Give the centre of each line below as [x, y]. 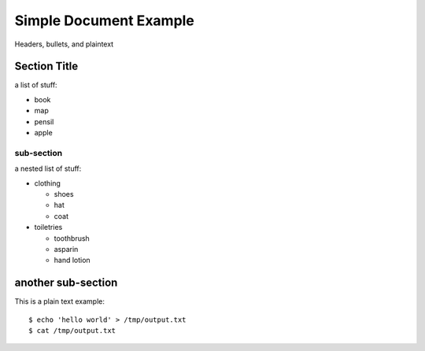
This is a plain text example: [60, 301]
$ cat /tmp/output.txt [72, 330]
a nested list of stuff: [48, 168]
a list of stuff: [36, 85]
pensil [44, 121]
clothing [47, 183]
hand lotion [72, 260]
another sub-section [66, 283]
